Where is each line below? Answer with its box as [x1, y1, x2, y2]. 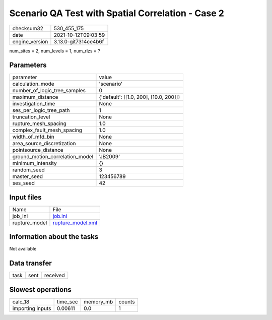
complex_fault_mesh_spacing [12, 126, 83, 134]
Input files [9, 193, 42, 202]
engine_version [12, 38, 48, 45]
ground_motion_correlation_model [12, 153, 94, 160]
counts [118, 298, 135, 305]
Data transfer [9, 259, 52, 268]
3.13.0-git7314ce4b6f [53, 38, 104, 45]
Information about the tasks [9, 232, 99, 241]
